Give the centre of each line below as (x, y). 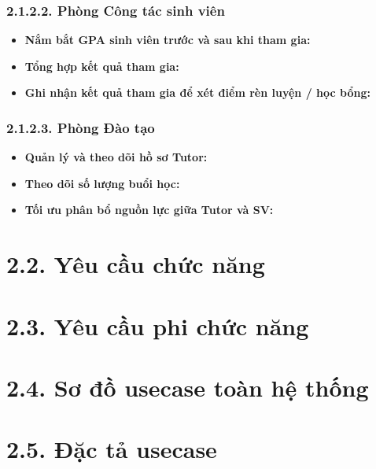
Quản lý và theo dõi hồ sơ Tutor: (116, 157)
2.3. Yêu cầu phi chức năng (158, 325)
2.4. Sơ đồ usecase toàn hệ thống (188, 387)
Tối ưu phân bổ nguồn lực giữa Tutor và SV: (149, 210)
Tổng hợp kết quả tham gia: (102, 66)
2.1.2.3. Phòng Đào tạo (81, 127)
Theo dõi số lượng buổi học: (102, 183)
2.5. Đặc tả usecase (112, 449)
